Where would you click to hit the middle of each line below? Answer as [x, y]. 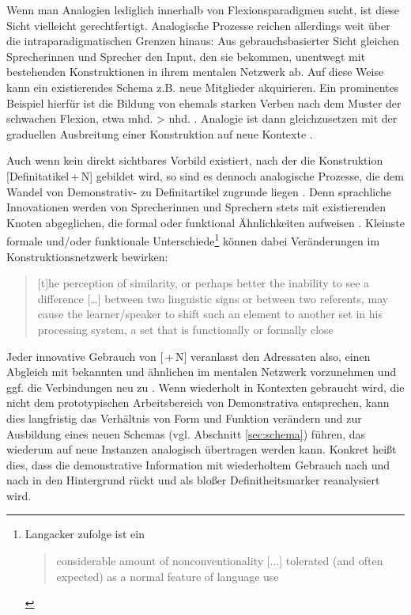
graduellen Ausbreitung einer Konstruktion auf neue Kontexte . [160, 133]
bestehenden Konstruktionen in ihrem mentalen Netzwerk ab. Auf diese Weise [195, 72]
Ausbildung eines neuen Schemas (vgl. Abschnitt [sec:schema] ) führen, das [186, 433]
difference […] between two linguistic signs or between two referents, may [213, 298]
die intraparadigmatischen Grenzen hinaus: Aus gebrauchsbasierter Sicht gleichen [203, 41]
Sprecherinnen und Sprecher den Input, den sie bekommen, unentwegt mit [186, 56]
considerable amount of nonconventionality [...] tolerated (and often [220, 561]
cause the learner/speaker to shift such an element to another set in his [210, 314]
